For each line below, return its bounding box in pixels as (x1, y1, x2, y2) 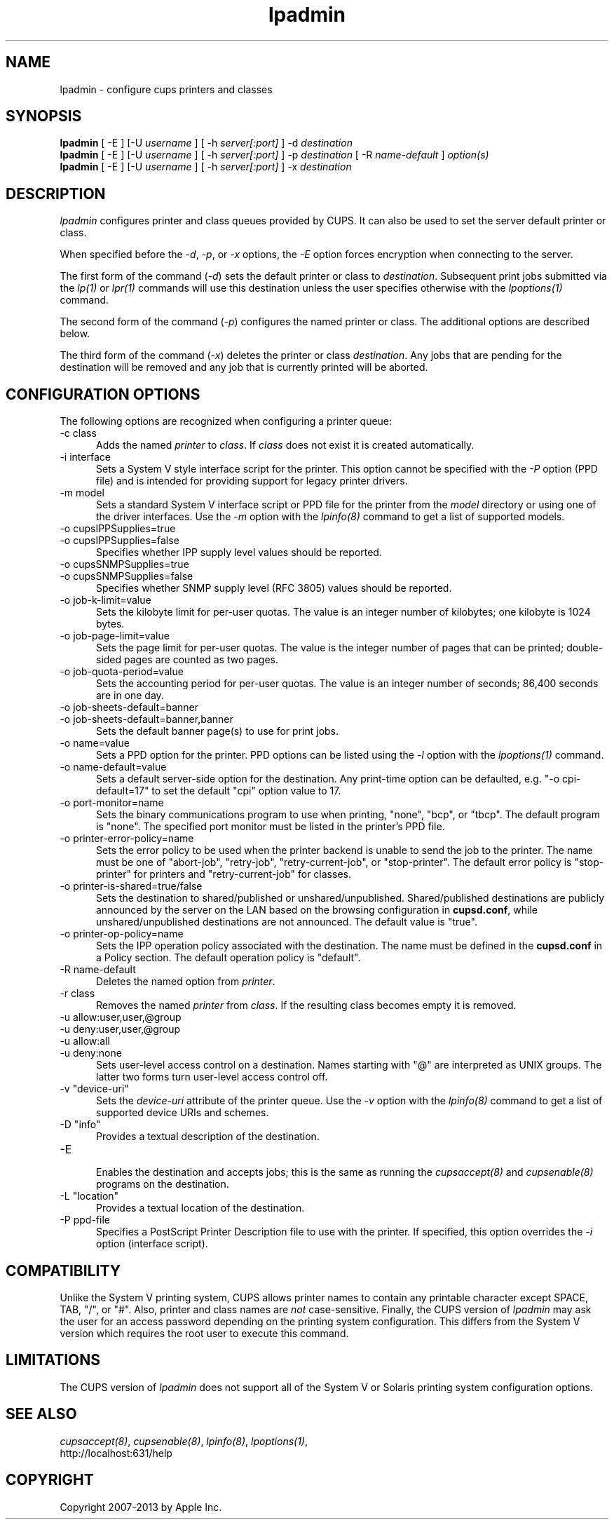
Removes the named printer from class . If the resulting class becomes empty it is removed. (96, 999, 517, 1012)
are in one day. (96, 689, 164, 702)
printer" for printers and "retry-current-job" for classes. (96, 868, 351, 881)
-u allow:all (60, 1035, 110, 1048)
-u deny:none (60, 1047, 122, 1059)
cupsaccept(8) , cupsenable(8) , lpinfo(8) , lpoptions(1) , (60, 1435, 308, 1447)
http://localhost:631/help (60, 1446, 172, 1459)
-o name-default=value (60, 761, 167, 773)
